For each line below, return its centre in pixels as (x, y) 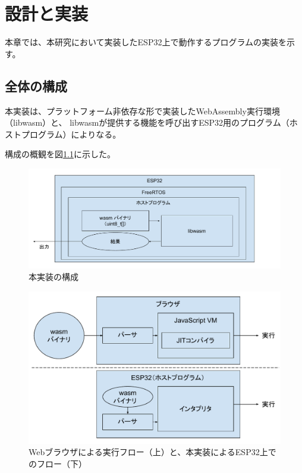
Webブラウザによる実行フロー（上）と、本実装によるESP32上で (152, 452)
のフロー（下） (58, 463)
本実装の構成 (54, 277)
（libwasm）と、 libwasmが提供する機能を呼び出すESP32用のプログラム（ (147, 122)
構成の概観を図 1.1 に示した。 (60, 154)
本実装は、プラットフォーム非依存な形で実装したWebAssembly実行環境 (142, 111)
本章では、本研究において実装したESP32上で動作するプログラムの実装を (146, 42)
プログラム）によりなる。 (71, 134)
